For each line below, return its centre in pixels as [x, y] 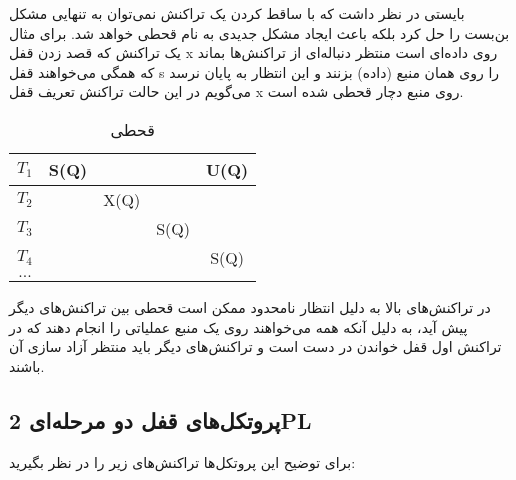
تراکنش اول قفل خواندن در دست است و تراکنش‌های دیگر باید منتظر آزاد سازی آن [255, 346]
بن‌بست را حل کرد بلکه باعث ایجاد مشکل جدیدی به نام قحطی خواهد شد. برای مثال [259, 32]
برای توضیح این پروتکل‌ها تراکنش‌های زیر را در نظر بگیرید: [182, 461]
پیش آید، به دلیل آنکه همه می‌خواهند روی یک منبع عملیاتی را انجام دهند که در [238, 326]
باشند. [27, 365]
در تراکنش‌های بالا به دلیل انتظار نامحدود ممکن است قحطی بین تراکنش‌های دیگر [250, 306]
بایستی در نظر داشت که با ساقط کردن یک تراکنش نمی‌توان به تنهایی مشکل [237, 13]
